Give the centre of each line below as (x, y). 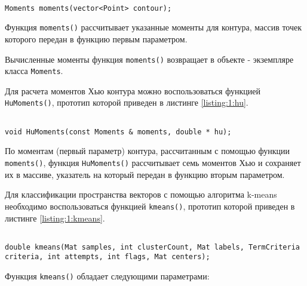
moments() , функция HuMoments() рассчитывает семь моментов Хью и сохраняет (153, 163)
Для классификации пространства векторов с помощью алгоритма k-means (141, 194)
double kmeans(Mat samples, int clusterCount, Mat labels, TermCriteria (152, 247)
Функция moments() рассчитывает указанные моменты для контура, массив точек (153, 27)
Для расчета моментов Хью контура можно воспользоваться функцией (133, 90)
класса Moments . (34, 71)
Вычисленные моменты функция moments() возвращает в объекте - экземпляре (149, 59)
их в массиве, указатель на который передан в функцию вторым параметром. (145, 174)
